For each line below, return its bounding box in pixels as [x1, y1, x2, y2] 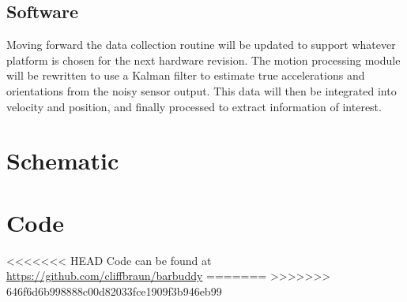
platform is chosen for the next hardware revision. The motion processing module [6, 51, 401, 68]
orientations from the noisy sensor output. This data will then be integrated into [6, 82, 397, 99]
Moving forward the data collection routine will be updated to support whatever [6, 36, 396, 53]
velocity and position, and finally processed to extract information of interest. [6, 98, 382, 114]
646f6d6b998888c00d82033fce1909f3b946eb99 [6, 282, 222, 299]
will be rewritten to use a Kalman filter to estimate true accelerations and [6, 67, 365, 84]
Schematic [6, 144, 119, 177]
